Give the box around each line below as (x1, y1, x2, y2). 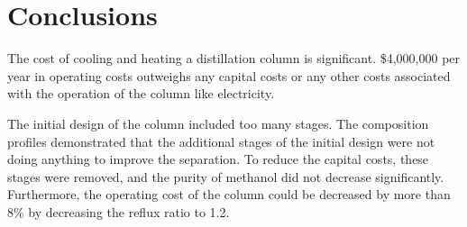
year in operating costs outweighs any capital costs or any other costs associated (7, 66, 451, 85)
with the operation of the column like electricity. (7, 84, 275, 103)
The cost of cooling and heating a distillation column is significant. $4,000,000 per (7, 49, 461, 68)
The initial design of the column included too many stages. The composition (7, 113, 429, 132)
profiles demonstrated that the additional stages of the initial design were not (7, 132, 435, 150)
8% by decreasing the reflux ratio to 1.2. (7, 202, 230, 221)
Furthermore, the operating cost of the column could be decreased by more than (7, 185, 451, 204)
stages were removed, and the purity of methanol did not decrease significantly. (7, 167, 444, 186)
